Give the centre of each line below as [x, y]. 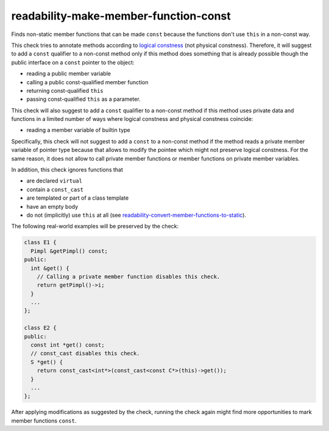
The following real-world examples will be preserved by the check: [95, 226]
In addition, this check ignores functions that [67, 170]
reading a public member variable [69, 74]
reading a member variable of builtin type [78, 130]
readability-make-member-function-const [121, 16]
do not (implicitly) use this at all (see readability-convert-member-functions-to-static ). [136, 215]
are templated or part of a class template [78, 198]
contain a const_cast [55, 189]
